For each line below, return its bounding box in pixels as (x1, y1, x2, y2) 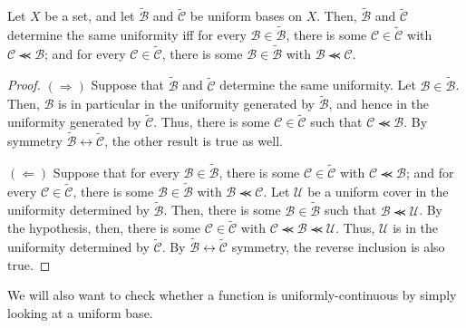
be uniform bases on (189, 6, 302, 25)
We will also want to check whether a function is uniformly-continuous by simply (7, 285, 457, 304)
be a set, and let (44, 6, 135, 25)
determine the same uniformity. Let (219, 75, 416, 94)
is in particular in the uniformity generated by (58, 94, 316, 113)
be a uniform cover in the (307, 181, 449, 200)
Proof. (7, 75, 41, 94)
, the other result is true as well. (104, 131, 283, 150)
